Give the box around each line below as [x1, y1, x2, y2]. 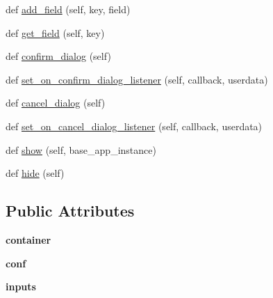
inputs [6, 279, 36, 294]
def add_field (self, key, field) [6, 2, 131, 16]
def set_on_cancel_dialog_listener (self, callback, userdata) [6, 118, 263, 133]
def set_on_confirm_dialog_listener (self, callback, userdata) [6, 72, 268, 86]
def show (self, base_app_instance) [6, 142, 156, 157]
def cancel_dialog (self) [6, 95, 106, 110]
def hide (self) [6, 166, 65, 180]
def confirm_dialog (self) [6, 49, 111, 63]
